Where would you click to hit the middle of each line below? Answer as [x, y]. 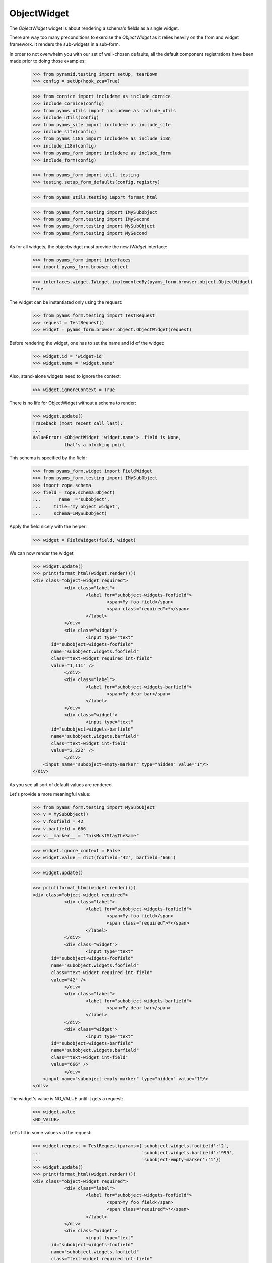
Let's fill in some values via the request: [50, 1132]
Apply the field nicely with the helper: [48, 527]
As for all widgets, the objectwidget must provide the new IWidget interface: [88, 246]
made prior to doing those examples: [47, 61]
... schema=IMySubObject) [70, 514]
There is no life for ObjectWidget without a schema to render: [73, 403]
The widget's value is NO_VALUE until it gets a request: [66, 1099]
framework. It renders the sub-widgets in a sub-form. [65, 44]
